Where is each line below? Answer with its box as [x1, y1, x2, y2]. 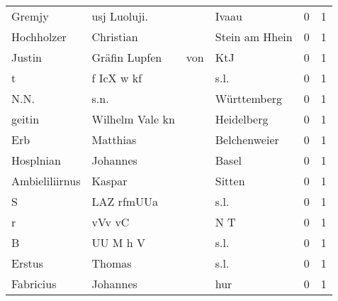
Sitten [215, 173, 245, 189]
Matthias [91, 131, 137, 148]
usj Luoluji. [91, 8, 148, 24]
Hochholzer [11, 28, 67, 45]
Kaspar [91, 173, 128, 189]
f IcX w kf [91, 70, 142, 86]
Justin [11, 49, 42, 65]
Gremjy [11, 8, 49, 24]
